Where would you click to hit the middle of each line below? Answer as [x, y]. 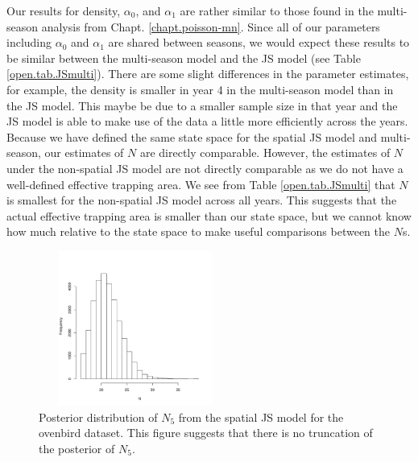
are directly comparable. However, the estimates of [265, 153]
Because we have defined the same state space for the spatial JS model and [192, 136]
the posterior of [77, 448]
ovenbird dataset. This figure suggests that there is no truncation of [206, 433]
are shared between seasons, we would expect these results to [259, 42]
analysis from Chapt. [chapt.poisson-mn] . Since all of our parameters [211, 26]
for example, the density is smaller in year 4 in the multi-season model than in [200, 89]
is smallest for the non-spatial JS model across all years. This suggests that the [202, 200]
